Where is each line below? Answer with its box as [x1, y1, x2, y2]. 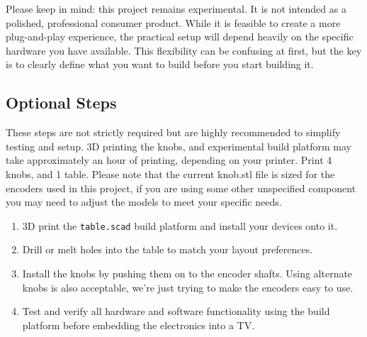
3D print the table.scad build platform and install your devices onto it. [22, 218, 338, 233]
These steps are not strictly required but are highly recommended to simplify [6, 125, 341, 140]
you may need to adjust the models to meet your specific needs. [6, 194, 282, 209]
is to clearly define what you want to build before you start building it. [6, 57, 314, 72]
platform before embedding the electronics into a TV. [22, 317, 255, 332]
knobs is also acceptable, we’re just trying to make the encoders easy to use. [22, 280, 354, 294]
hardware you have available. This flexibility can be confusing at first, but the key [6, 43, 362, 57]
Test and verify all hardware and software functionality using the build [22, 304, 330, 319]
